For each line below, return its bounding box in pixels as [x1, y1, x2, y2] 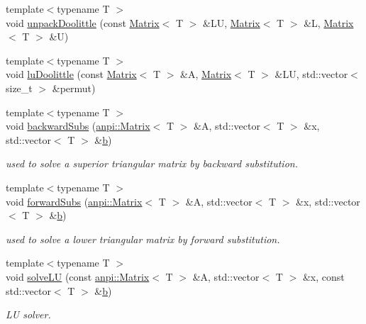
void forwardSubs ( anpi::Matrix [6, 194, 143, 208]
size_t [6, 80, 33, 95]
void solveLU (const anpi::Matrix [6, 269, 150, 284]
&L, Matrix [304, 15, 354, 30]
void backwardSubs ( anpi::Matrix [6, 118, 150, 133]
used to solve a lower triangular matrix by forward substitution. [6, 231, 280, 246]
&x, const [302, 269, 345, 284]
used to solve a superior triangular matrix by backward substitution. [6, 156, 298, 171]
